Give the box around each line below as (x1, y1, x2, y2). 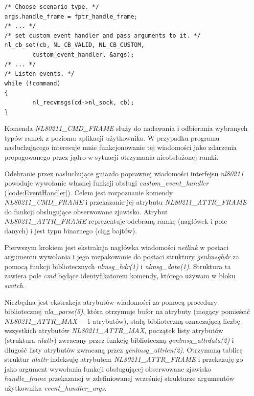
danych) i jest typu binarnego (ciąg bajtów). (4, 226, 137, 236)
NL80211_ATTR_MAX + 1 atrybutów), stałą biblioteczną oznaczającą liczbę (4, 315, 240, 326)
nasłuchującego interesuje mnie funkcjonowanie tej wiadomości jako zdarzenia (4, 142, 237, 152)
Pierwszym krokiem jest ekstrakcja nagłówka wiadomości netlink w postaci (4, 242, 229, 252)
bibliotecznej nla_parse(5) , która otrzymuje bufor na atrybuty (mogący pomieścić (4, 306, 250, 316)
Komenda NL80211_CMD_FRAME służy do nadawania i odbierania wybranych (4, 123, 248, 133)
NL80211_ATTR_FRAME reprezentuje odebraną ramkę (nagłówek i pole (4, 216, 227, 226)
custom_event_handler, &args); (32, 51, 134, 58)
